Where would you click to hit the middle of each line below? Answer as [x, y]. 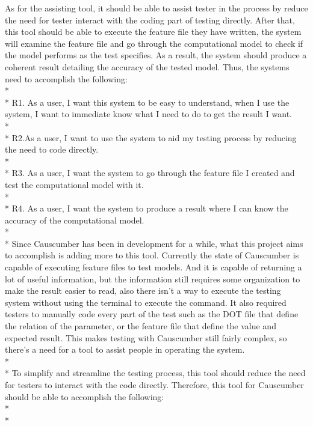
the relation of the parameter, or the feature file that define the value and [141, 326]
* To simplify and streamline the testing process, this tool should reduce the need [155, 373]
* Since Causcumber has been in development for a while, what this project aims [154, 243]
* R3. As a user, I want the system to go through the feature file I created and [150, 173]
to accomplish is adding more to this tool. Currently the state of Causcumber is [152, 255]
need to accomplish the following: [66, 78]
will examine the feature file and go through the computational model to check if [154, 43]
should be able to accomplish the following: [85, 396]
